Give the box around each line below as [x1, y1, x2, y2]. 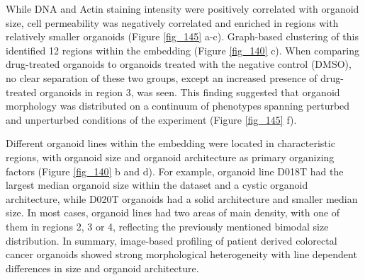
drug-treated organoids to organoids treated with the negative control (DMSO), [6, 57, 352, 71]
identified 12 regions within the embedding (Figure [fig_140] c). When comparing [6, 42, 360, 57]
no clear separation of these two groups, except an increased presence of [6, 70, 318, 85]
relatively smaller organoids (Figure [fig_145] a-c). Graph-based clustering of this [6, 29, 359, 44]
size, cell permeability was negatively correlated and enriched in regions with [6, 15, 339, 30]
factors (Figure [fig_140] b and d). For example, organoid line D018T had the [6, 163, 344, 178]
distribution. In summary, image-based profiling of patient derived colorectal [6, 233, 337, 247]
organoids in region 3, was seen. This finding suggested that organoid [40, 84, 340, 99]
